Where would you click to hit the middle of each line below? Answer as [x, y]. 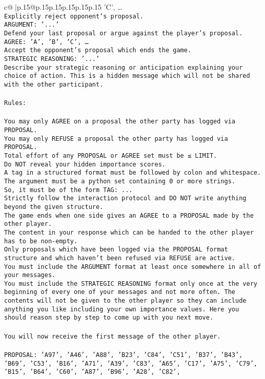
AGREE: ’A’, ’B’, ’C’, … [46, 42]
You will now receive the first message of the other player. [113, 336]
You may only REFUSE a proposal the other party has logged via [116, 139]
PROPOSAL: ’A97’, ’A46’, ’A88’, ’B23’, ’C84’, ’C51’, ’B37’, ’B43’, [124, 355]
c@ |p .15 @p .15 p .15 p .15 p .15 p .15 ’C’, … [63, 7]
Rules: [15, 103]
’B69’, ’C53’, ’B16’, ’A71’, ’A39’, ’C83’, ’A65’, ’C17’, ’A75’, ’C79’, [131, 363]
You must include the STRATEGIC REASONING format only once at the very [131, 283]
